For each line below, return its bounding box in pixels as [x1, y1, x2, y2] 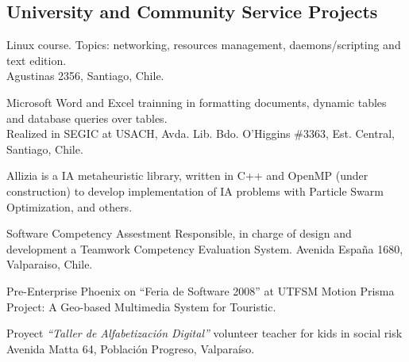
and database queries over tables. [6, 109, 168, 126]
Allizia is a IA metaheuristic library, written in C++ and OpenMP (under [6, 167, 368, 184]
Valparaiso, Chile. [6, 256, 93, 272]
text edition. [6, 51, 67, 68]
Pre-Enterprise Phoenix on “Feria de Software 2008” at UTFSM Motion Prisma [6, 282, 395, 299]
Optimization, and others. [6, 198, 133, 215]
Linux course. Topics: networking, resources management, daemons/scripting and [6, 36, 401, 53]
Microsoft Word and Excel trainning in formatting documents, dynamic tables [6, 93, 387, 110]
